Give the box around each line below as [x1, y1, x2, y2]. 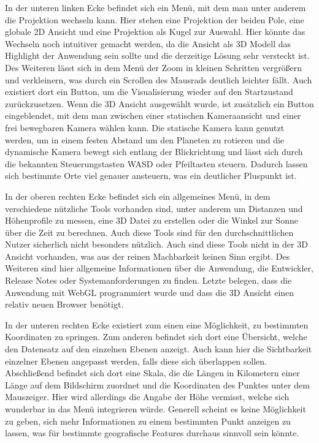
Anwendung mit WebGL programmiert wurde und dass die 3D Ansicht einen [5, 286, 294, 298]
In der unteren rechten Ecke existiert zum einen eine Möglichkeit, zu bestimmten [5, 318, 309, 331]
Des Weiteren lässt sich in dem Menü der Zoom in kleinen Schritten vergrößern [5, 61, 302, 74]
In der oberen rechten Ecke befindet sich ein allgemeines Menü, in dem [5, 189, 271, 202]
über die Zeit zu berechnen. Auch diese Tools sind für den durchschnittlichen [5, 225, 294, 238]
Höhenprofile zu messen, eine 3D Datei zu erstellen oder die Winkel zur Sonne [5, 214, 298, 227]
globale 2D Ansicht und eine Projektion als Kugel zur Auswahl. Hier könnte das [5, 25, 306, 38]
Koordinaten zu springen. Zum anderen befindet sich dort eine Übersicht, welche [5, 330, 307, 343]
